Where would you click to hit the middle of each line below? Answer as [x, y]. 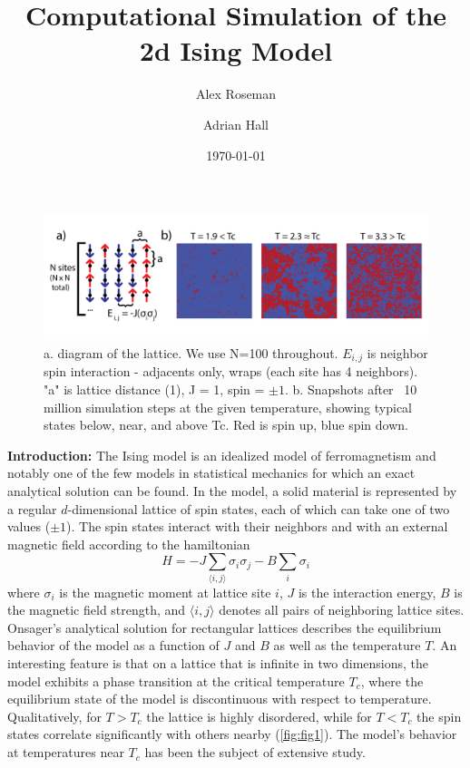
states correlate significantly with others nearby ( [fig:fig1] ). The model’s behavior [232, 734]
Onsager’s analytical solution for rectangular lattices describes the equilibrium [225, 627]
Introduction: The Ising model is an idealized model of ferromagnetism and [222, 455]
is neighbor [397, 352]
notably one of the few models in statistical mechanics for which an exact [211, 473]
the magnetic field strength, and [97, 610]
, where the [392, 681]
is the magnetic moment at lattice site [165, 592]
